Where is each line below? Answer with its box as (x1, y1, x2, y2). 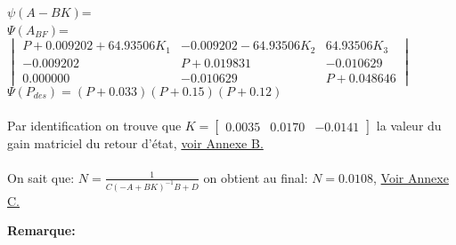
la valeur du (376, 115, 442, 134)
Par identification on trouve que (7, 115, 182, 134)
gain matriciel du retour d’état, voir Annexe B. (7, 133, 264, 152)
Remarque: (7, 221, 76, 240)
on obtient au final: (203, 168, 308, 186)
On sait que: (7, 168, 75, 186)
